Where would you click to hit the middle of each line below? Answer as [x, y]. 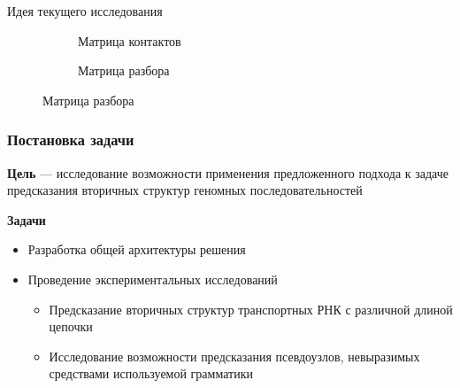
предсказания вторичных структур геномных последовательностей [185, 190]
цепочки [71, 326]
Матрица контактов [130, 40]
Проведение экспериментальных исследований [153, 279]
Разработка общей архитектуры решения [137, 249]
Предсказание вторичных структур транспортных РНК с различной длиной [251, 309]
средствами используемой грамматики [151, 373]
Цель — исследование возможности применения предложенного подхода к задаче [228, 172]
